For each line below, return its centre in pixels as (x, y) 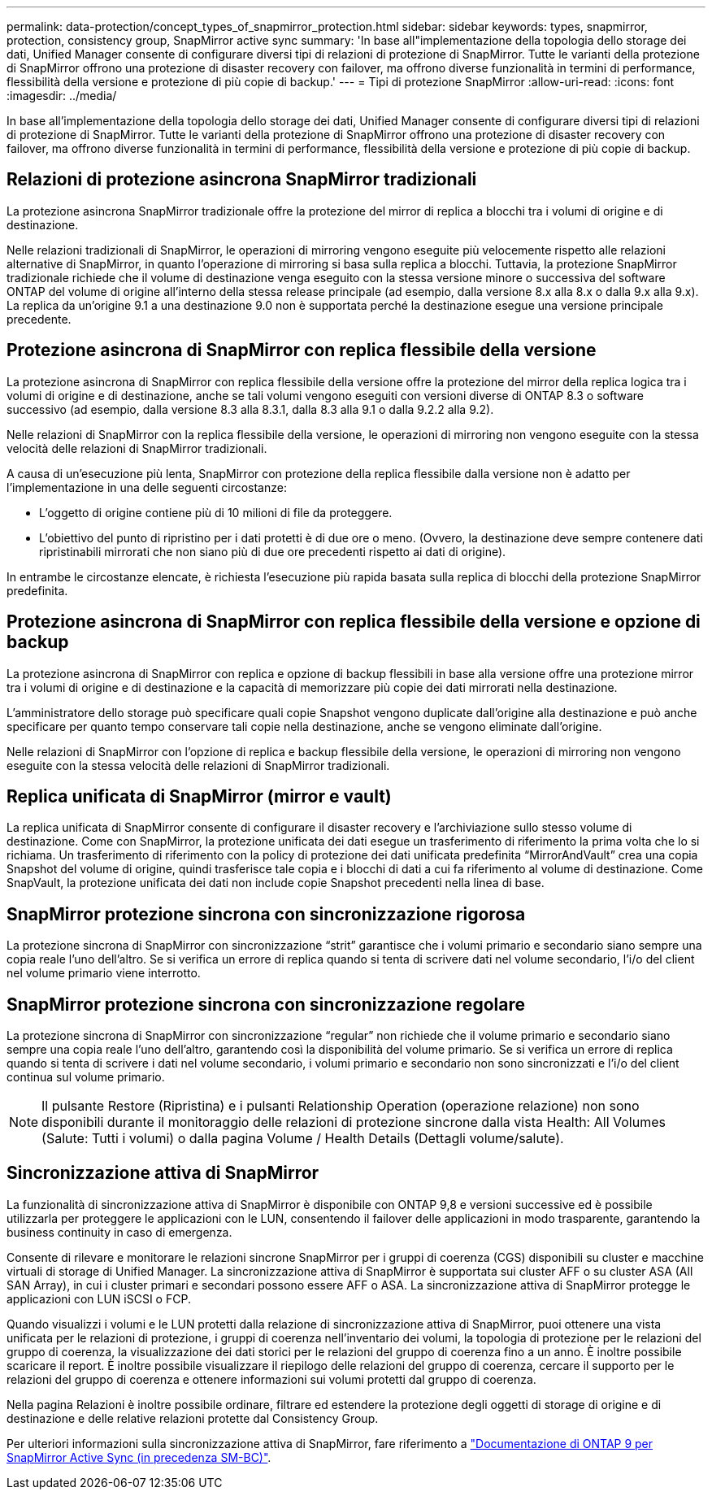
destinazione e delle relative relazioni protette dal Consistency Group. (193, 1418)
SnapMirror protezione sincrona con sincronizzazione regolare (266, 1004)
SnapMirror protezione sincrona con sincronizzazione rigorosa (266, 914)
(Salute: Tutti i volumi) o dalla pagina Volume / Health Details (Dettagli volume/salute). (303, 1139)
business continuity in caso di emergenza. (119, 1232)
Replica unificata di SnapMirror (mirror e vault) (199, 796)
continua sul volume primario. (86, 1077)
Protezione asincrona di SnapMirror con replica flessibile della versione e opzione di (354, 622)
